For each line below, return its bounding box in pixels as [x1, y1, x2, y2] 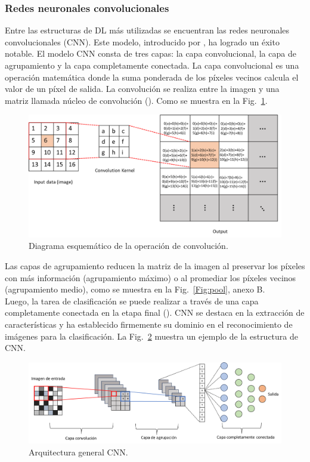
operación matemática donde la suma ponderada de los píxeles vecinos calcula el [5, 70, 299, 83]
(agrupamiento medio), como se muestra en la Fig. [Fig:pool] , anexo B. [5, 283, 265, 295]
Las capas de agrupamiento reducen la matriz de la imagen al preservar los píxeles [5, 259, 305, 272]
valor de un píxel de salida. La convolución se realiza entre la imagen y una [5, 82, 280, 95]
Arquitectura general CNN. [29, 446, 128, 458]
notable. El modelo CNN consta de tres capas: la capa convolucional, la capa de [5, 47, 296, 60]
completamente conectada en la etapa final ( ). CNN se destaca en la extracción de [5, 306, 305, 319]
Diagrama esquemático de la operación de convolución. [29, 239, 228, 252]
